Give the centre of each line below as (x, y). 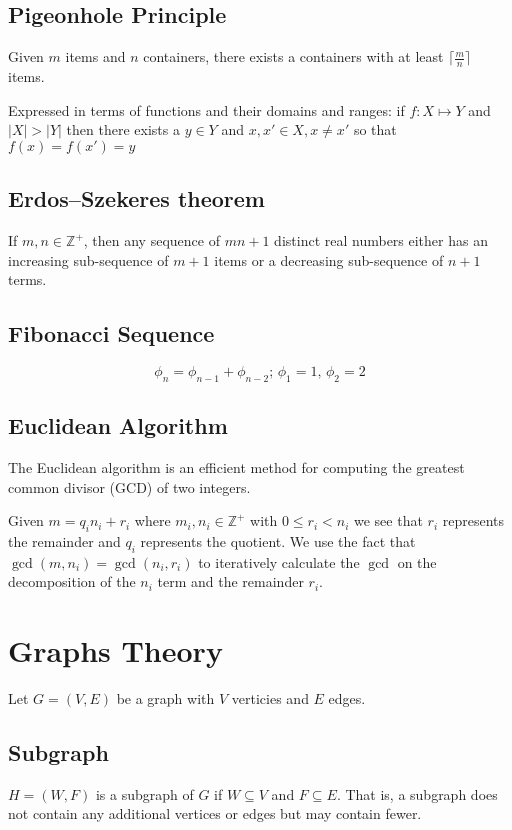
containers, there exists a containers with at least (293, 56)
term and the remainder (230, 581)
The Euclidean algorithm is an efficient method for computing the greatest (236, 467)
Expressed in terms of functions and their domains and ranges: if (206, 109)
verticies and (270, 698)
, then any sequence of (151, 240)
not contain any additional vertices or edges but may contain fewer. (215, 813)
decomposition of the (72, 581)
